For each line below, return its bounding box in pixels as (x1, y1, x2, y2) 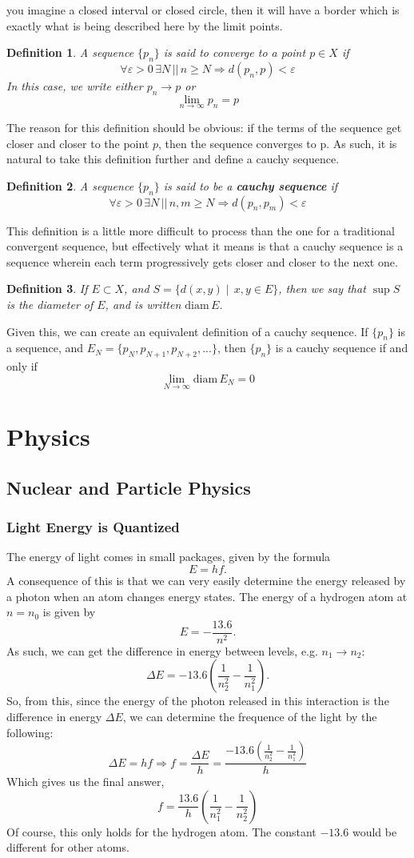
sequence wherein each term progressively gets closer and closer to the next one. (6, 253, 398, 270)
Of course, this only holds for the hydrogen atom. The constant (6, 823, 316, 840)
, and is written (105, 295, 181, 312)
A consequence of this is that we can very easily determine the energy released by (6, 571, 406, 588)
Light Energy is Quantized (6, 517, 180, 537)
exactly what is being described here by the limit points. (6, 17, 283, 34)
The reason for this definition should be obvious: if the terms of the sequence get (6, 119, 402, 135)
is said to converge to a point (163, 44, 306, 61)
